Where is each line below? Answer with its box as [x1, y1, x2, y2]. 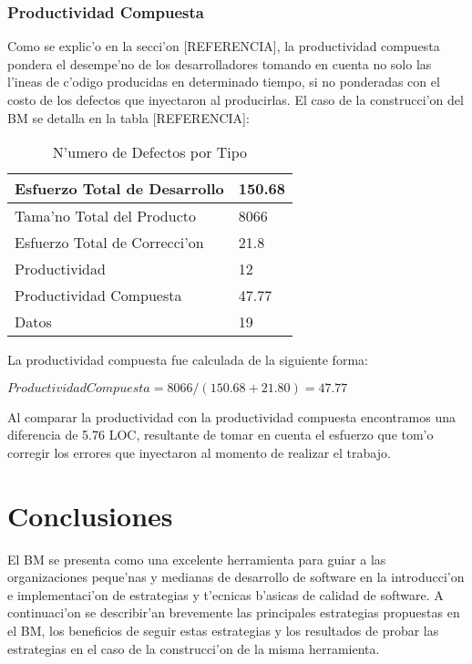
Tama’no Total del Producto [15, 205, 196, 227]
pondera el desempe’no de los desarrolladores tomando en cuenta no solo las [7, 54, 432, 73]
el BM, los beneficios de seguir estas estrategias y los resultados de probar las [7, 621, 439, 640]
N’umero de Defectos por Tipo [52, 141, 248, 163]
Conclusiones [7, 496, 173, 534]
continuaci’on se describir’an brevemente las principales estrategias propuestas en [7, 603, 460, 622]
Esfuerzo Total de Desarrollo [15, 178, 224, 200]
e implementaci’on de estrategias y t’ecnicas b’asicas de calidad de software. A [7, 585, 444, 604]
